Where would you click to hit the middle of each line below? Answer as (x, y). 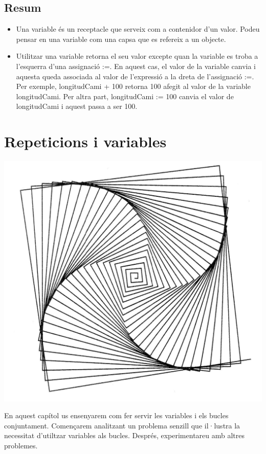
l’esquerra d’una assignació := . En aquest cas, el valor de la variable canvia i (136, 66)
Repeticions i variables (85, 141)
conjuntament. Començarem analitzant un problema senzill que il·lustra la (122, 425)
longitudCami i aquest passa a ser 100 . (77, 106)
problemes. (21, 445)
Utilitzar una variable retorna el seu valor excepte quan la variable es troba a (137, 56)
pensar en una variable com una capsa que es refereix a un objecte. (121, 39)
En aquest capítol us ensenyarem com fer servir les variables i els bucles (116, 415)
